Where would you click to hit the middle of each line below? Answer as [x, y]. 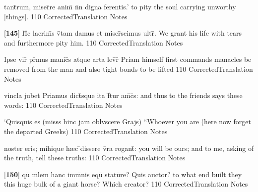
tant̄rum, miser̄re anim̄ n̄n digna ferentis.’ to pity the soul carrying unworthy [120, 6]
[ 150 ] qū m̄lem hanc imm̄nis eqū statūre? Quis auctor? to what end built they [123, 174]
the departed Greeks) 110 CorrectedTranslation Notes [86, 131]
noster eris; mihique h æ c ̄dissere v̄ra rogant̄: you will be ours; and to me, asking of [129, 148]
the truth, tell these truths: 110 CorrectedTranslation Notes [95, 158]
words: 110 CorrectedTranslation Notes [63, 105]
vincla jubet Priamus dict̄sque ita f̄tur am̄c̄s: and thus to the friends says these [123, 95]
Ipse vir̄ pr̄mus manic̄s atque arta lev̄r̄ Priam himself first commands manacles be [128, 59]
